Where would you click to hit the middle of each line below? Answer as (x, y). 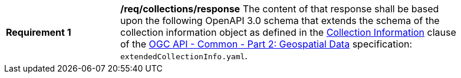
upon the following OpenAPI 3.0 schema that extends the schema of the (280, 21)
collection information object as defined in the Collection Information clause (288, 32)
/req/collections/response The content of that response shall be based (280, 9)
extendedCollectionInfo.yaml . (184, 56)
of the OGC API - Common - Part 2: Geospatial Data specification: (266, 44)
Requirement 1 (39, 32)
